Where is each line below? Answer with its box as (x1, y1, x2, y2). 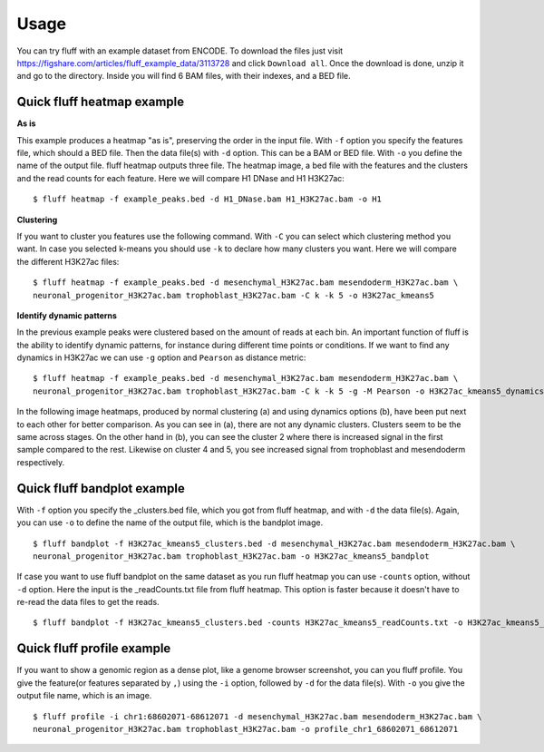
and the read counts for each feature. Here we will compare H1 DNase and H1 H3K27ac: (16, 172, 345, 183)
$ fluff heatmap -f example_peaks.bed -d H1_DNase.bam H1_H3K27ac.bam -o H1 (33, 194, 383, 204)
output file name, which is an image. (16, 690, 152, 701)
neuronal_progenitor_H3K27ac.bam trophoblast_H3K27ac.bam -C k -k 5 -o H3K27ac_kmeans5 (33, 290, 435, 300)
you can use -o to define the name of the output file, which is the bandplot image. (16, 517, 324, 528)
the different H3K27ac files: (16, 256, 120, 267)
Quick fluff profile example (16, 640, 171, 657)
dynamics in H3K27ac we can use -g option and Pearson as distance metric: (16, 352, 306, 363)
